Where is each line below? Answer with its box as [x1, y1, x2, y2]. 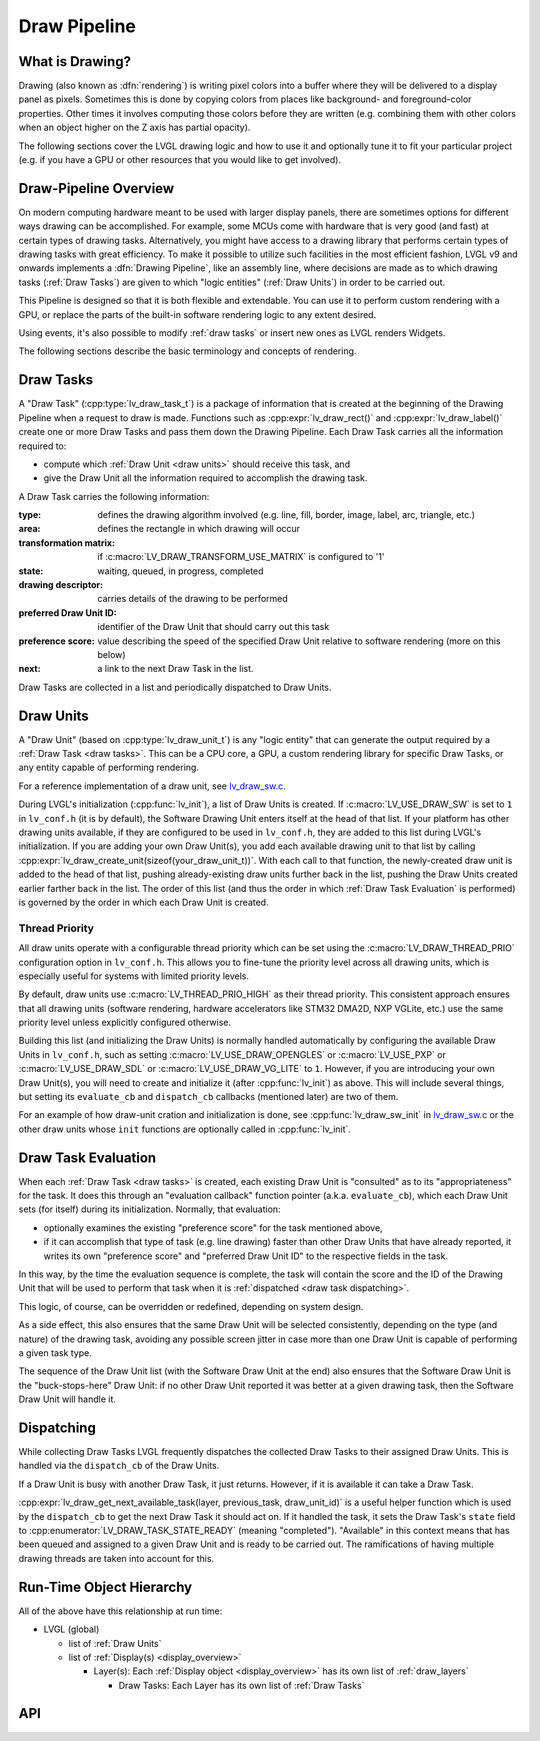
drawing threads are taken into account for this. [18, 1552, 215, 1564]
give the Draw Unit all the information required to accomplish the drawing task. [43, 472, 368, 484]
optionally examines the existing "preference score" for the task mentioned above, [43, 1221, 384, 1234]
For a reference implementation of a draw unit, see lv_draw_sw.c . [18, 780, 286, 792]
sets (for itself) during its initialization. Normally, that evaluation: [18, 1203, 281, 1215]
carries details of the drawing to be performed [97, 593, 289, 605]
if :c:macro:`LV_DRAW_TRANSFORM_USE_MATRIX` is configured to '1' [97, 551, 385, 563]
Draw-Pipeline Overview [18, 180, 175, 197]
